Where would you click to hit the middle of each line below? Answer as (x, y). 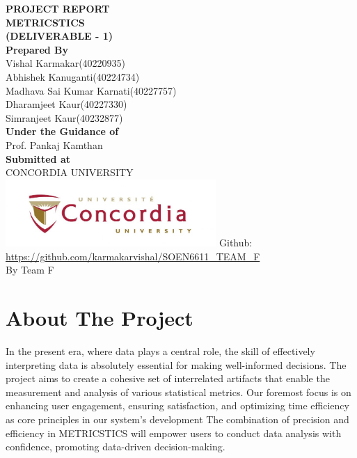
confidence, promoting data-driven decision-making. (116, 447)
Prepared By (37, 49)
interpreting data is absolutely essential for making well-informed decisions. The (176, 364)
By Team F (30, 270)
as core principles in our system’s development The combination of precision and (177, 419)
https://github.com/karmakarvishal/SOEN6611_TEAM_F (133, 256)
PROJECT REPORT (58, 8)
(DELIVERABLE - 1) (59, 36)
